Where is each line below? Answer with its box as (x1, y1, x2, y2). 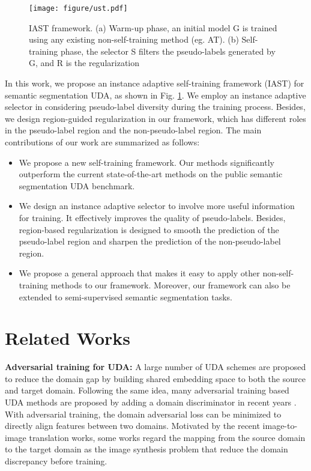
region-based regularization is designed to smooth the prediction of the (19, 223, 279, 235)
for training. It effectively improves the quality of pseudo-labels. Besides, (19, 211, 286, 223)
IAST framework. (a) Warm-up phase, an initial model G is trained (29, 21, 277, 34)
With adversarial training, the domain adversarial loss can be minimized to (5, 407, 282, 420)
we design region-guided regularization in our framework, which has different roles (5, 112, 306, 124)
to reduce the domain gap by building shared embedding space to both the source (5, 372, 306, 384)
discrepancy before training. (5, 455, 107, 467)
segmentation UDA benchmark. (19, 179, 135, 192)
